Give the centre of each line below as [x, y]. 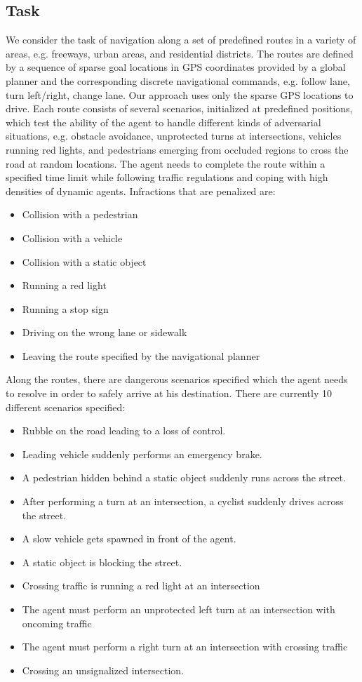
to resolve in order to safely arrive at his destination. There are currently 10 [169, 393]
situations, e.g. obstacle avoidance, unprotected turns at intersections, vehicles [174, 136]
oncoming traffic [57, 623]
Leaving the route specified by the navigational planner [141, 355]
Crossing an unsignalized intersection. [103, 670]
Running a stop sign [65, 308]
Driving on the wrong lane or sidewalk [105, 332]
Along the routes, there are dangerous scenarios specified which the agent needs [177, 379]
